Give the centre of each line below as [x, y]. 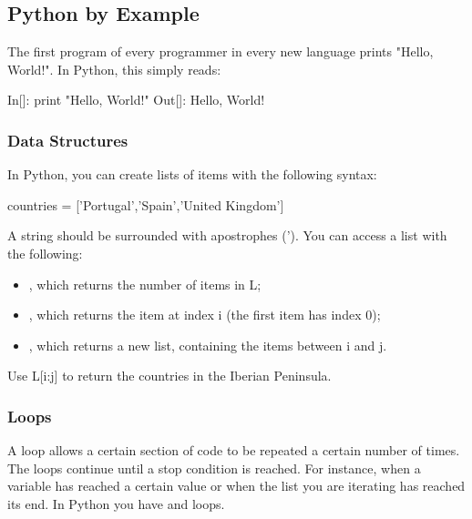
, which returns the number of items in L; [145, 284]
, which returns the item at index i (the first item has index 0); [205, 315]
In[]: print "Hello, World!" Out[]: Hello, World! [136, 100]
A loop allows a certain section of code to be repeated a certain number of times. [234, 450]
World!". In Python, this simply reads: [114, 69]
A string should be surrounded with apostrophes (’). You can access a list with [227, 235]
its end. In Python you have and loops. [116, 503]
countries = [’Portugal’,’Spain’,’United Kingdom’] [146, 204]
